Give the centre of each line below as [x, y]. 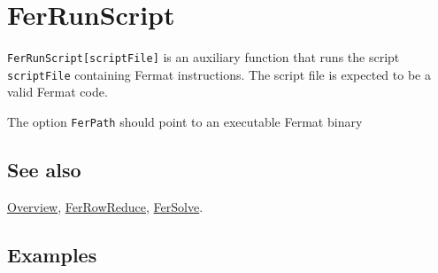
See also [44, 170]
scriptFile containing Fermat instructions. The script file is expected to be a [219, 74]
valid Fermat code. [58, 92]
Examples [52, 254]
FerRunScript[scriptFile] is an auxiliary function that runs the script [204, 57]
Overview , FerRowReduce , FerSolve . [105, 206]
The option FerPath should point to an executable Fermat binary [185, 122]
